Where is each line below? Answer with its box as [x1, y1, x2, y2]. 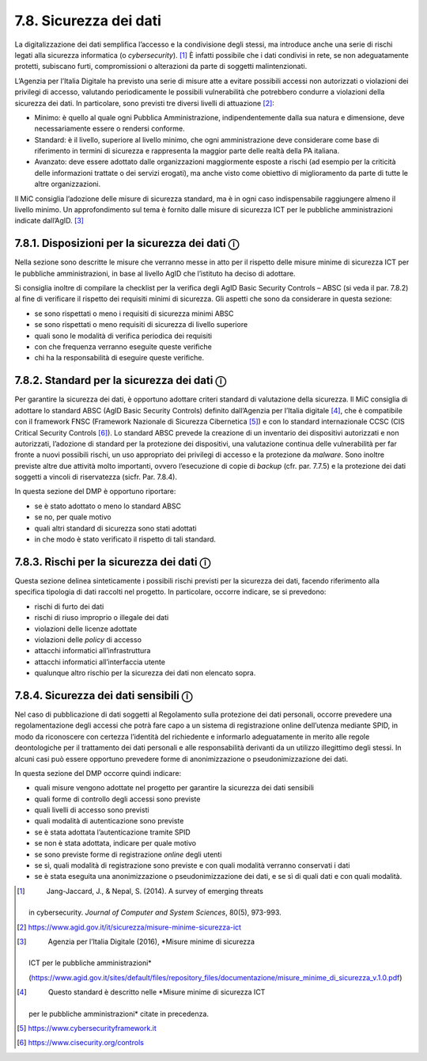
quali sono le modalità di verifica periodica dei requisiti [34, 331, 213, 340]
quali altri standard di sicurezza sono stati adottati [34, 523, 197, 533]
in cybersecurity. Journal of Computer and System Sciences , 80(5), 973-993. [28, 907, 282, 918]
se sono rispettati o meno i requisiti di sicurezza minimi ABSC [34, 309, 234, 318]
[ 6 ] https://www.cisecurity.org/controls [17, 1038, 144, 1048]
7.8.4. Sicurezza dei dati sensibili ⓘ [14, 689, 193, 702]
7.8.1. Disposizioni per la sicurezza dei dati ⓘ [14, 237, 240, 250]
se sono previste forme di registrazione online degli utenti [34, 850, 222, 859]
